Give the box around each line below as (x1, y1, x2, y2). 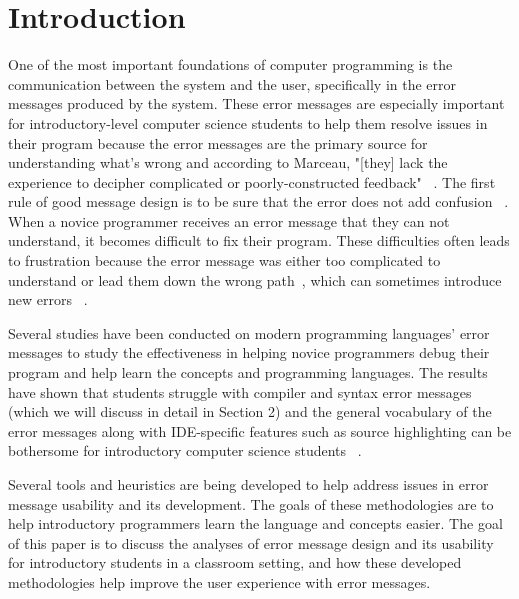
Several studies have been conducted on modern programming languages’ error (8, 322, 490, 343)
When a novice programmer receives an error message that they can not (8, 210, 450, 231)
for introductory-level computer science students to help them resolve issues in (8, 112, 488, 133)
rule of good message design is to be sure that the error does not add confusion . (8, 191, 509, 212)
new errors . (8, 289, 88, 310)
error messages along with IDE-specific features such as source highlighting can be (8, 420, 512, 441)
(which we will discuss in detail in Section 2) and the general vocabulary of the (8, 401, 492, 422)
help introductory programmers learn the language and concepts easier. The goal (8, 513, 503, 534)
